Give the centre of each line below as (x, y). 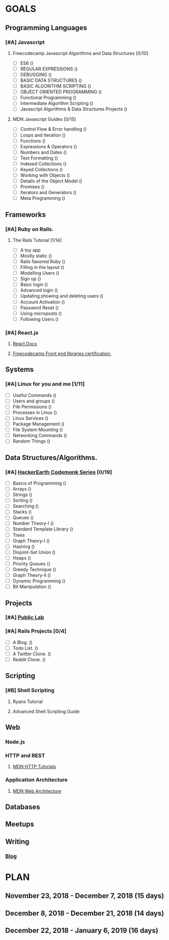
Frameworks (26, 214)
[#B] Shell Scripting (30, 690)
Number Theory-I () (33, 523)
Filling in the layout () (42, 267)
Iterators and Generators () (48, 193)
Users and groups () (34, 401)
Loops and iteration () (43, 135)
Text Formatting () (39, 158)
